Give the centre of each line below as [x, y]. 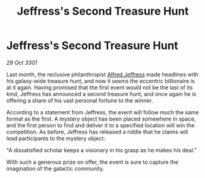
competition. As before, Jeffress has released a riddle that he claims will [97, 132]
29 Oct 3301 [22, 62]
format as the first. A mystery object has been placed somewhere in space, [101, 119]
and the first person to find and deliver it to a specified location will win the [100, 125]
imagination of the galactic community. [55, 168]
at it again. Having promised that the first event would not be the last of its [99, 87]
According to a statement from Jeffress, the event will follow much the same [102, 112]
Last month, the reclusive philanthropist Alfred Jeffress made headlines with [102, 74]
